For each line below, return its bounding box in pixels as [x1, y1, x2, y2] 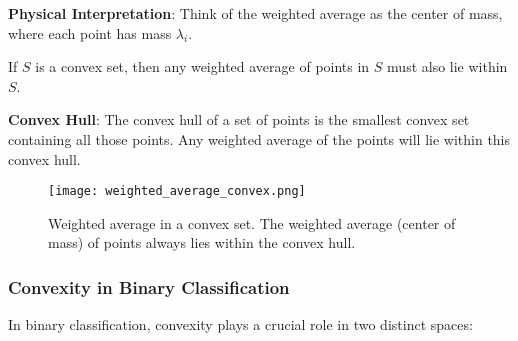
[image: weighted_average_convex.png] [48, 184, 306, 199]
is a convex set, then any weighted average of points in [35, 56, 370, 77]
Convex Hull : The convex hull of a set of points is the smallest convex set [8, 109, 470, 130]
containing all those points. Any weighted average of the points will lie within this [8, 128, 511, 149]
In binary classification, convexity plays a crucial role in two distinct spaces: [8, 314, 473, 335]
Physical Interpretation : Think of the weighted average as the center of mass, [8, 3, 503, 23]
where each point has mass [8, 22, 172, 43]
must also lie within [387, 56, 508, 77]
